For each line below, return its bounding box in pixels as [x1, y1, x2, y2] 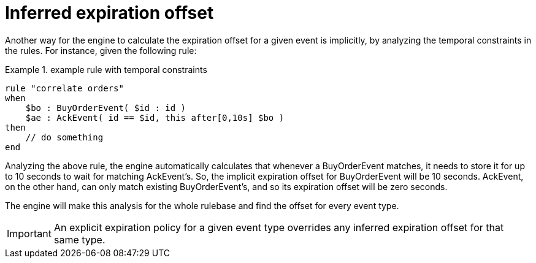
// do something [25, 132, 104, 142]
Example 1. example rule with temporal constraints [5, 64, 207, 75]
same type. [53, 233, 105, 246]
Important [7, 227, 52, 240]
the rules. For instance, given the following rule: [5, 45, 197, 56]
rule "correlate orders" [5, 83, 124, 93]
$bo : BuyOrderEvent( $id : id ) [25, 102, 186, 113]
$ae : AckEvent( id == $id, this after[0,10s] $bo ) [25, 112, 285, 123]
